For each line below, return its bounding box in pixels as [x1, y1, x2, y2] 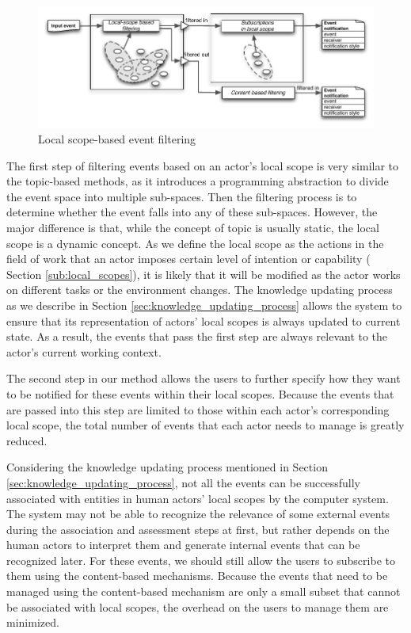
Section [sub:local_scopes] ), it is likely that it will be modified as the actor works [6, 265, 401, 282]
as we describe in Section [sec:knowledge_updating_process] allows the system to [6, 296, 402, 313]
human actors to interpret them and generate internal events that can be [6, 536, 360, 553]
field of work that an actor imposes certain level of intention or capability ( [6, 250, 371, 267]
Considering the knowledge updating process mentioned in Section [6, 459, 328, 475]
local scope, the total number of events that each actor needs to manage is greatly [6, 417, 405, 433]
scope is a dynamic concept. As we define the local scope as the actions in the [6, 235, 384, 251]
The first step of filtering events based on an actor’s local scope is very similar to [6, 157, 399, 174]
